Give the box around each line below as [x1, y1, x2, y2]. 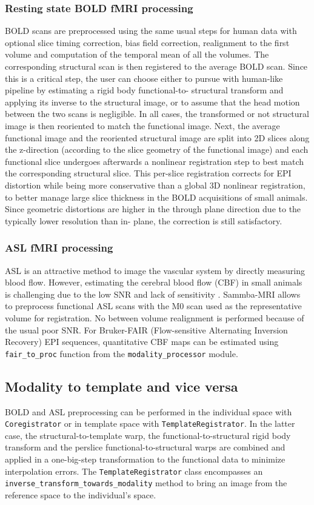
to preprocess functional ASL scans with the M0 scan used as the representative [5, 299, 302, 312]
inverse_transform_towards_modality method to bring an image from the [5, 477, 287, 489]
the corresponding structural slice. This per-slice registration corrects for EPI [5, 167, 292, 179]
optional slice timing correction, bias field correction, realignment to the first [5, 36, 290, 48]
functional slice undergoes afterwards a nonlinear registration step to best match [5, 155, 304, 167]
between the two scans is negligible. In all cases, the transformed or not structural [5, 107, 309, 120]
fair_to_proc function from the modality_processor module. [5, 347, 238, 360]
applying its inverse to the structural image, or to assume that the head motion [5, 95, 300, 108]
